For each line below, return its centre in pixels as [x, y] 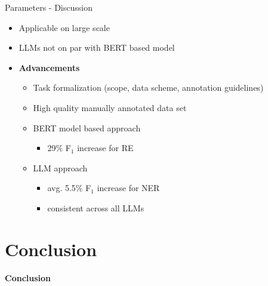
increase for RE [105, 148]
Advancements [49, 67]
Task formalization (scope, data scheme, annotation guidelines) [148, 87]
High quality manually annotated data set [110, 107]
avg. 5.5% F [69, 188]
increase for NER [128, 188]
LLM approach [60, 167]
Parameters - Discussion [49, 7]
